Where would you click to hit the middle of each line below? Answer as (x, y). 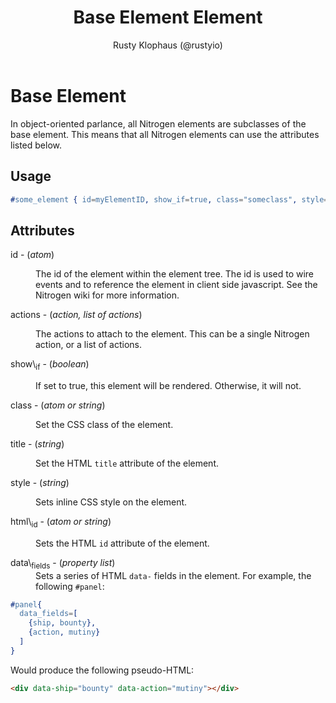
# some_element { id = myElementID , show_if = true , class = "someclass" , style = (169, 199)
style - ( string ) (40, 482)
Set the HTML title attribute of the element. (127, 463)
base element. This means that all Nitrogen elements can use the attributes (165, 134)
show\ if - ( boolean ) (50, 365)
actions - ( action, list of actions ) (76, 315)
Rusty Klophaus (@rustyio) (168, 45)
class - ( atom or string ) (58, 405)
